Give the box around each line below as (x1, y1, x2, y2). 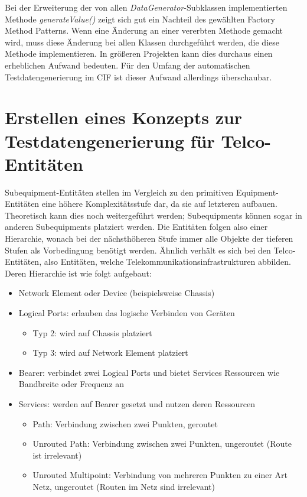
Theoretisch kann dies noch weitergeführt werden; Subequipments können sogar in (5, 209, 302, 221)
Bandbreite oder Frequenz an (18, 378, 125, 390)
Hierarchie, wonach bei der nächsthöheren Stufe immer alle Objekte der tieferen (5, 232, 293, 245)
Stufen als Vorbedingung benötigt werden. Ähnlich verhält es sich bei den (5, 243, 271, 256)
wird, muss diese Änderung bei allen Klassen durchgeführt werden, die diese (5, 35, 279, 48)
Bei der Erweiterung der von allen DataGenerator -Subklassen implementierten (5, 1, 288, 13)
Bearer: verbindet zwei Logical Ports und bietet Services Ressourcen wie (18, 366, 280, 378)
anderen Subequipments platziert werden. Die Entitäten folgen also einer (5, 220, 268, 233)
